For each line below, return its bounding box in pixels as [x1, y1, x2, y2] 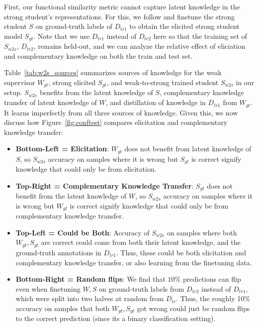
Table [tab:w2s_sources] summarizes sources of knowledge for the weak [4, 67, 222, 78]
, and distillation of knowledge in [105, 97, 206, 108]
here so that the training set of [153, 30, 247, 41]
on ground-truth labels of [35, 21, 112, 31]
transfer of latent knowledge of [4, 97, 97, 108]
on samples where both [167, 227, 237, 237]
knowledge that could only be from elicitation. [15, 164, 157, 174]
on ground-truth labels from [99, 283, 184, 294]
